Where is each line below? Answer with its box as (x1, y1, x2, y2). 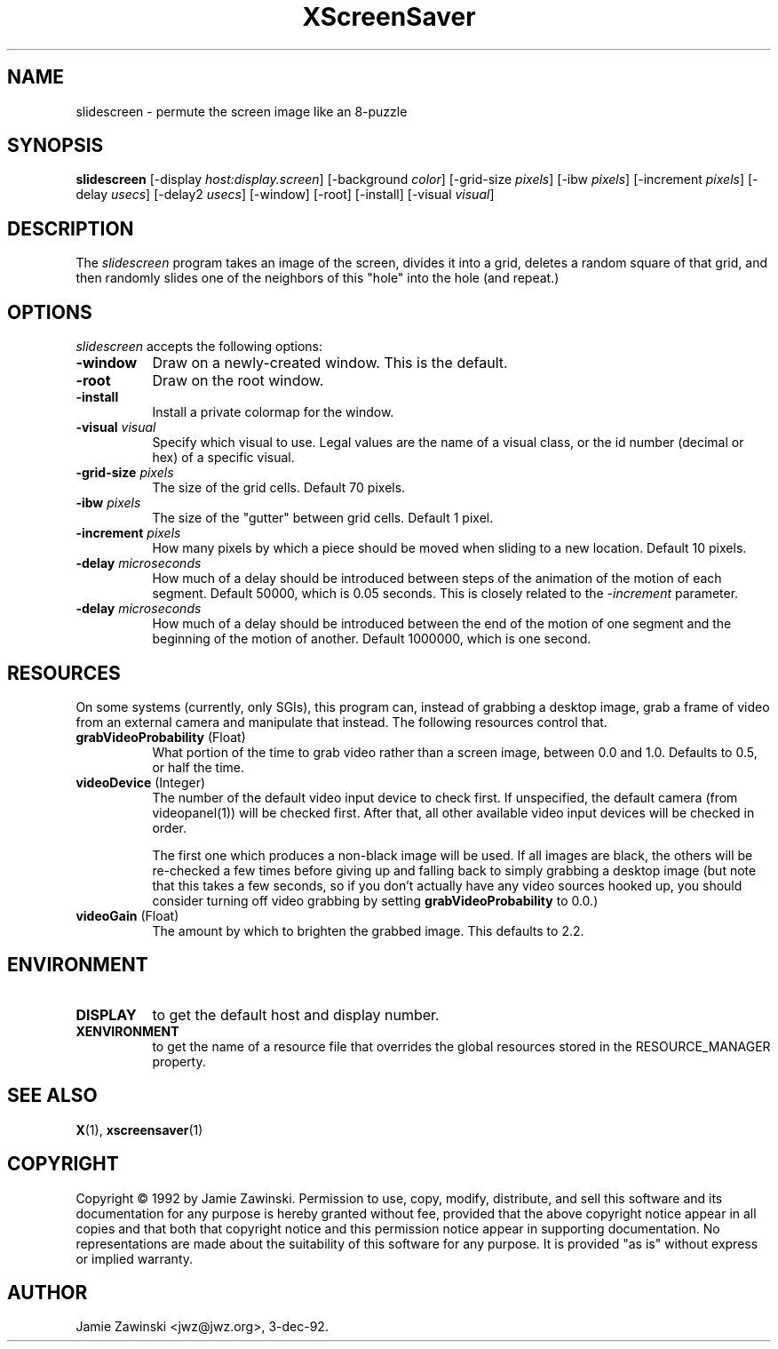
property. (152, 1053, 206, 1069)
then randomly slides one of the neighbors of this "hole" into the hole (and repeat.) (75, 270, 560, 286)
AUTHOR (7, 1281, 88, 1304)
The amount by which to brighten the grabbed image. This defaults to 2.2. (152, 922, 584, 938)
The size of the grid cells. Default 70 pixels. (152, 480, 406, 496)
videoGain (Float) (75, 907, 179, 923)
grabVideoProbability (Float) (75, 729, 246, 745)
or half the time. (152, 759, 245, 775)
